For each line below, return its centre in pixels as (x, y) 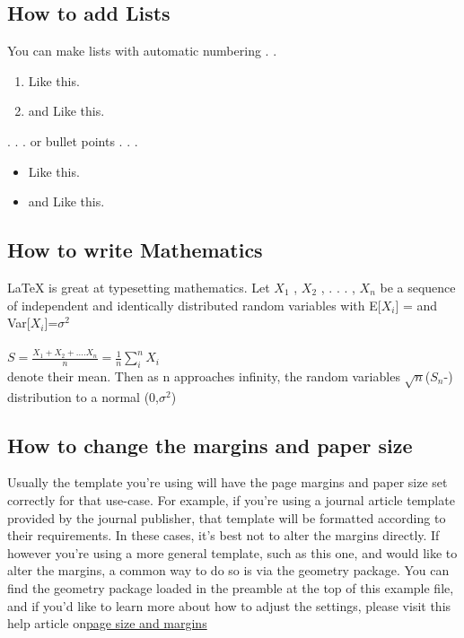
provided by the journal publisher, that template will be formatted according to (227, 517)
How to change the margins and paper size (210, 445)
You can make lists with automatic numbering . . (142, 51)
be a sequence (418, 287)
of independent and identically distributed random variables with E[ (194, 305)
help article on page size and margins (107, 623)
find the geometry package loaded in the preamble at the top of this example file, (231, 587)
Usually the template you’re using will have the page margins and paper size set (228, 482)
